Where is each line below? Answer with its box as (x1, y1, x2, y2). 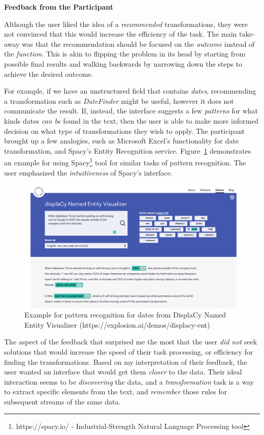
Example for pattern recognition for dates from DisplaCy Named (24, 309, 226, 320)
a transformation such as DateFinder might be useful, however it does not (4, 95, 234, 106)
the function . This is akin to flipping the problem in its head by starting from (4, 48, 246, 59)
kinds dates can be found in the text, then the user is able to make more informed (4, 115, 259, 126)
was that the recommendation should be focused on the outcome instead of (21, 38, 255, 49)
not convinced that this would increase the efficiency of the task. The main (4, 28, 237, 39)
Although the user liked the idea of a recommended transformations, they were (4, 18, 248, 29)
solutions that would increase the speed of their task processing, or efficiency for (4, 346, 253, 357)
